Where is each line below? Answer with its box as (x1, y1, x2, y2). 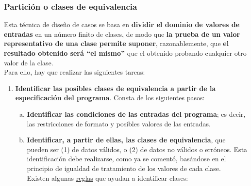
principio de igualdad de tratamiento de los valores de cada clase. (27, 163, 221, 173)
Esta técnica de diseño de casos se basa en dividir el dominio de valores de (4, 19, 240, 30)
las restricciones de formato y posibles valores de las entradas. (27, 118, 211, 128)
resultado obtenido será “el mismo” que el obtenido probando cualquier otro (4, 48, 247, 58)
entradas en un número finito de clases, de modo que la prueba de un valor (4, 29, 240, 39)
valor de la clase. (4, 57, 53, 67)
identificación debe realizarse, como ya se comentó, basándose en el (27, 154, 226, 164)
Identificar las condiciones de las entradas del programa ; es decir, (27, 108, 246, 119)
